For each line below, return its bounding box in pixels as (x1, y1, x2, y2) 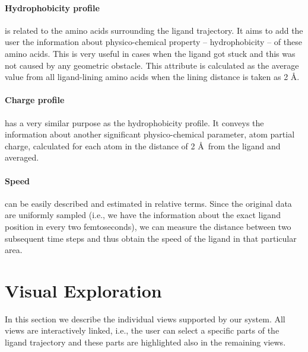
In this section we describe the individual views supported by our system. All (5, 312, 285, 325)
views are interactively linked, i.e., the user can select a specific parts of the (5, 324, 280, 337)
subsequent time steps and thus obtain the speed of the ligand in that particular (5, 232, 297, 244)
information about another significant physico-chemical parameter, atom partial (5, 128, 295, 140)
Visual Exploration (5, 278, 162, 302)
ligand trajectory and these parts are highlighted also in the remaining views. (5, 336, 286, 348)
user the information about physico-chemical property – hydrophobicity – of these (5, 36, 302, 48)
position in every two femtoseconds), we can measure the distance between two (5, 220, 291, 232)
